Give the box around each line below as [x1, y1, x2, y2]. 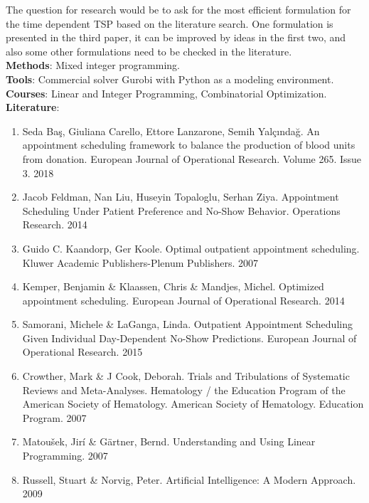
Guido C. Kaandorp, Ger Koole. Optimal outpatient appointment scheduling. [22, 240, 360, 255]
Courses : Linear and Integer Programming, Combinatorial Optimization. [6, 85, 327, 100]
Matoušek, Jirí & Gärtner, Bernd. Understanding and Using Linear [22, 434, 316, 449]
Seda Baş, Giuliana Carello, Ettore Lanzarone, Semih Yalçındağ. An [22, 123, 320, 138]
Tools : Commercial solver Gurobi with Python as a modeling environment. [6, 71, 334, 86]
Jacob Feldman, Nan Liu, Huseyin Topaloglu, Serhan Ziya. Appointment [22, 189, 339, 204]
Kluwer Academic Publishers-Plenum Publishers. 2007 [22, 255, 258, 270]
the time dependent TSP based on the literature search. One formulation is [6, 16, 333, 31]
